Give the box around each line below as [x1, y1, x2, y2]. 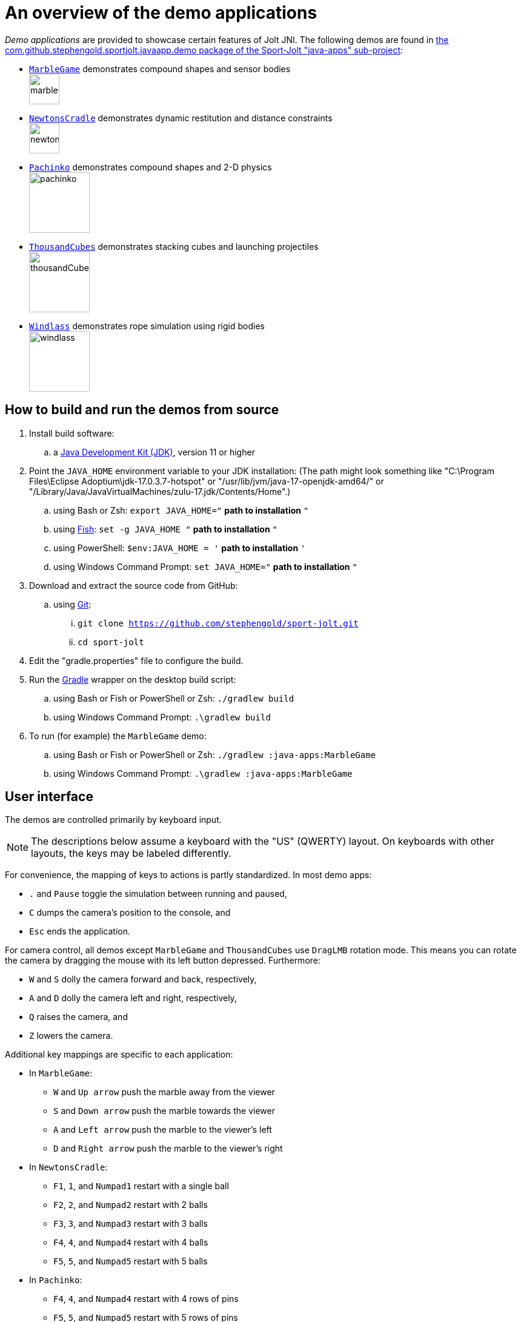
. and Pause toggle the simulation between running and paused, [29, 888, 287, 899]
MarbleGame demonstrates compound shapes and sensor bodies [29, 63, 291, 74]
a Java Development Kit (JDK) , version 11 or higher [53, 446, 255, 457]
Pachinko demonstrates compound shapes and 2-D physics [29, 161, 272, 172]
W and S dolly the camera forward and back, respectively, [29, 974, 257, 985]
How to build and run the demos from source [5, 402, 279, 418]
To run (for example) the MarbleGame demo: [29, 730, 207, 741]
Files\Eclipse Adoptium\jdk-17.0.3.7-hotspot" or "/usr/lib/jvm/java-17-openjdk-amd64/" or [29, 475, 384, 486]
